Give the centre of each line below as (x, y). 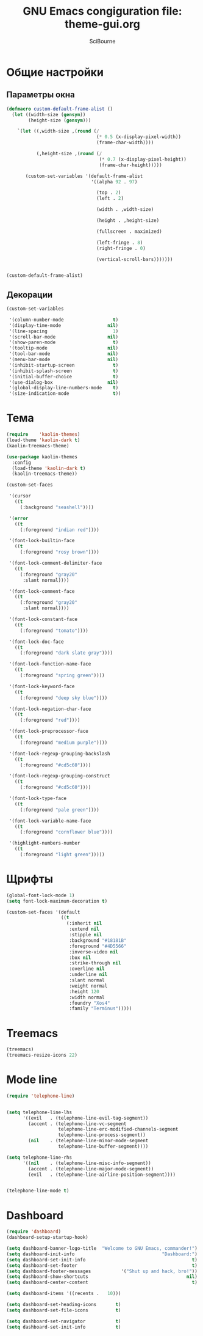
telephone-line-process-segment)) (102, 1135)
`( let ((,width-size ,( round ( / (58, 131)
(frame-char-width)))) (125, 143)
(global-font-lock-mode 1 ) (41, 895)
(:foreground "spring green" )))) (62, 675)
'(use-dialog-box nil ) (64, 382)
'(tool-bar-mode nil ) (64, 354)
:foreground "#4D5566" (98, 946)
